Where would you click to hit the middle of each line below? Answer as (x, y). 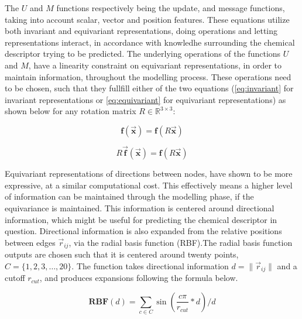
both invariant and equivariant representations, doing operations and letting (141, 31)
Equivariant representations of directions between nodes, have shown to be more (149, 174)
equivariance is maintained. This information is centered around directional (140, 207)
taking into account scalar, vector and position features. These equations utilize (147, 19)
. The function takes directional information (150, 265)
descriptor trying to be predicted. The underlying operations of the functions (143, 54)
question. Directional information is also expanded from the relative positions (143, 231)
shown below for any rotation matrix (71, 111)
